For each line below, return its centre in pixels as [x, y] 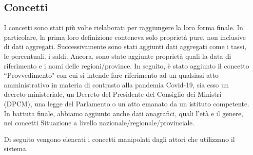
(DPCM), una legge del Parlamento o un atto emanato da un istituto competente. [127, 103]
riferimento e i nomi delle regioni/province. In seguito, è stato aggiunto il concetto [126, 65]
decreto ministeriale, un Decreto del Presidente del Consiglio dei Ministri [113, 94]
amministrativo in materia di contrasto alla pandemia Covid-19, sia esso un [117, 84]
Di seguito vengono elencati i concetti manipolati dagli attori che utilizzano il [119, 139]
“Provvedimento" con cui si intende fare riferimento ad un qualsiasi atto [111, 75]
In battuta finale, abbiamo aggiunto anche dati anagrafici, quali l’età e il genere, [124, 113]
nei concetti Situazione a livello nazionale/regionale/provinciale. [99, 123]
